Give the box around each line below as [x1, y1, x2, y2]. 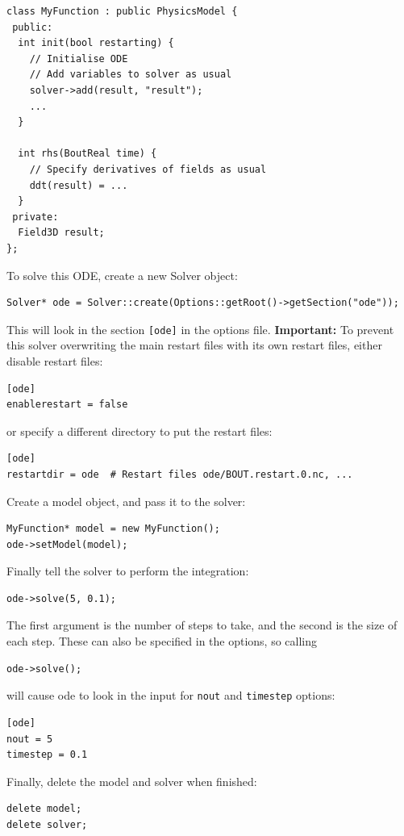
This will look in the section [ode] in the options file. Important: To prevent [6, 320, 394, 337]
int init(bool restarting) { [18, 37, 174, 49]
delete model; [6, 803, 82, 815]
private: [12, 211, 59, 223]
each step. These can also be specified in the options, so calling [6, 633, 318, 650]
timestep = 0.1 [6, 749, 88, 761]
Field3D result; [18, 227, 105, 239]
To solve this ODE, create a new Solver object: [6, 266, 238, 283]
